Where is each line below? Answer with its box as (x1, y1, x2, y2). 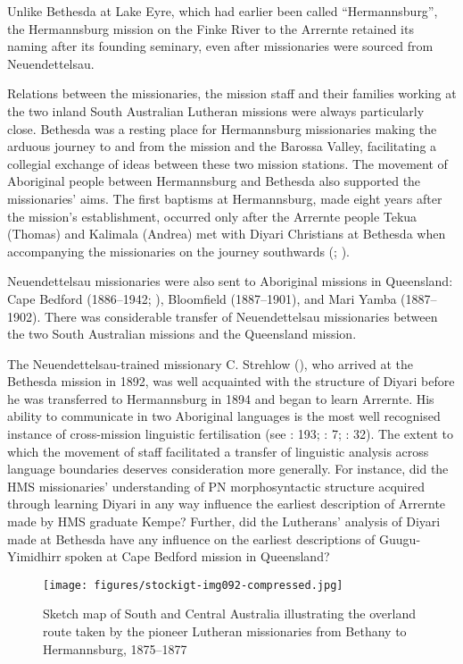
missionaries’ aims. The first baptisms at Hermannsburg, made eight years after (7, 189, 442, 207)
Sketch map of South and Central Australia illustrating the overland (43, 604, 417, 623)
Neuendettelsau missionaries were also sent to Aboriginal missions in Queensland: (7, 272, 453, 290)
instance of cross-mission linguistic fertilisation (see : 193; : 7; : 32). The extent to (7, 424, 453, 443)
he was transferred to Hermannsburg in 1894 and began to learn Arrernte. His (7, 389, 434, 408)
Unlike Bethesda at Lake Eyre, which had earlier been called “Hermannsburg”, (7, 2, 438, 20)
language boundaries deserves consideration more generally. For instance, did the (7, 459, 449, 478)
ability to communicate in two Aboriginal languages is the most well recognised (7, 407, 441, 425)
